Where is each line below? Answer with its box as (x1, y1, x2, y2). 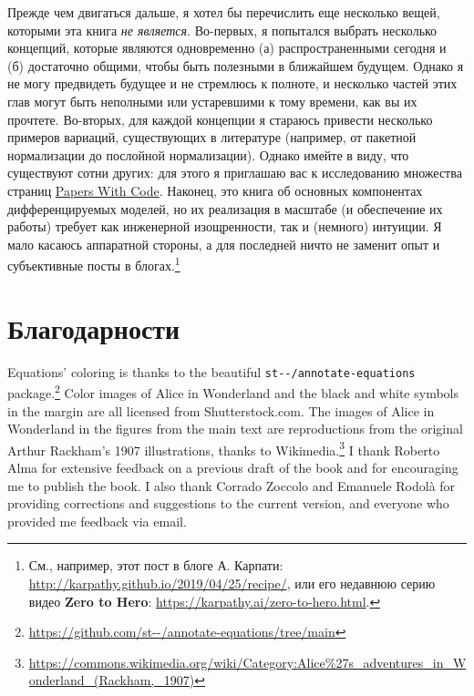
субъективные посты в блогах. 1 (7, 253, 180, 274)
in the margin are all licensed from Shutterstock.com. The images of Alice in (7, 401, 435, 420)
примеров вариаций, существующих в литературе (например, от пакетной (7, 128, 417, 147)
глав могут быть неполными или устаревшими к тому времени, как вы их (7, 91, 417, 110)
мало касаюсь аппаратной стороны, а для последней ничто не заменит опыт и (7, 234, 440, 253)
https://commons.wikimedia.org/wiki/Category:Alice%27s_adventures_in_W (28, 652, 467, 671)
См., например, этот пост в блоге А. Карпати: (28, 556, 283, 575)
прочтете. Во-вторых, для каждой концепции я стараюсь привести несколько (7, 109, 433, 128)
